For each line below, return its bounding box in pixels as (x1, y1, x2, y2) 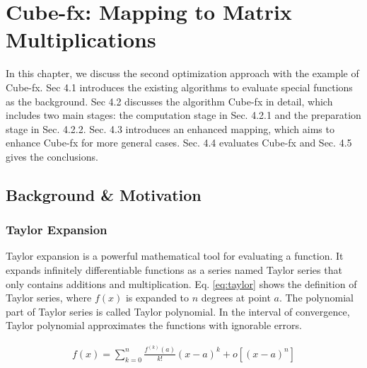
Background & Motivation (6, 183, 202, 205)
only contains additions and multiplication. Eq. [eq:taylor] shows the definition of (6, 276, 357, 291)
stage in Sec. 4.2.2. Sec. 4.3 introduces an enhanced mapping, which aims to (6, 121, 334, 136)
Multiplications (6, 25, 156, 54)
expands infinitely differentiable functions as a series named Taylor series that (6, 263, 342, 277)
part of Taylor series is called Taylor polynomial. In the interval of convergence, (6, 304, 350, 318)
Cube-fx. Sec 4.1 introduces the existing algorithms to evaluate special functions (6, 79, 353, 94)
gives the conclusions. (6, 149, 98, 163)
